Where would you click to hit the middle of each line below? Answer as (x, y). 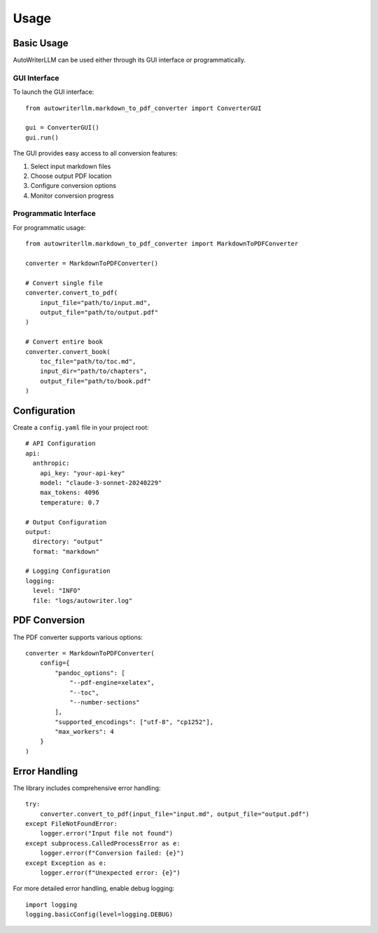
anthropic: (51, 463)
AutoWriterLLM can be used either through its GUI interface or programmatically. (129, 60)
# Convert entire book (64, 342)
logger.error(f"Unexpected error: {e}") (110, 872)
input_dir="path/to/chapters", (93, 371)
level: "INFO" (57, 591)
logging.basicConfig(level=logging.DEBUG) (99, 914)
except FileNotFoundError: (72, 823)
